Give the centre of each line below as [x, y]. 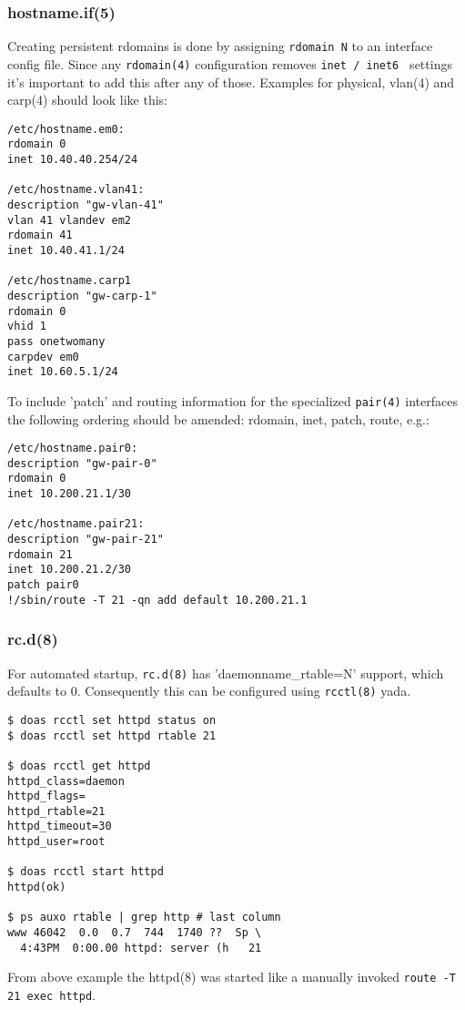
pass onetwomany [56, 341]
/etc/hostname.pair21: [76, 524]
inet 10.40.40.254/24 [73, 160]
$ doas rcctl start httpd [86, 872]
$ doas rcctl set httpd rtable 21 [112, 735]
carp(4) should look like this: [87, 100]
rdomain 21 [40, 554]
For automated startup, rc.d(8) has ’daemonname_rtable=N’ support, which [226, 673]
